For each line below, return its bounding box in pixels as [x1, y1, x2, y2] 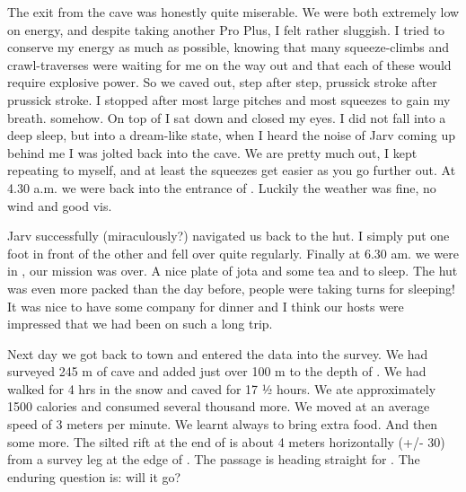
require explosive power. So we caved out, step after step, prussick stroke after [7, 73, 437, 92]
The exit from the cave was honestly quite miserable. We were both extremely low [7, 3, 460, 21]
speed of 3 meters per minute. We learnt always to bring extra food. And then [7, 415, 438, 434]
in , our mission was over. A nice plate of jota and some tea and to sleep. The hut [7, 261, 458, 280]
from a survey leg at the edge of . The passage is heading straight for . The [7, 450, 420, 469]
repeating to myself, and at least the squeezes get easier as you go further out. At [7, 161, 456, 180]
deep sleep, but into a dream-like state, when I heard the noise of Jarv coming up [7, 126, 456, 145]
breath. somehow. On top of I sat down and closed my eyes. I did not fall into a [7, 108, 446, 127]
